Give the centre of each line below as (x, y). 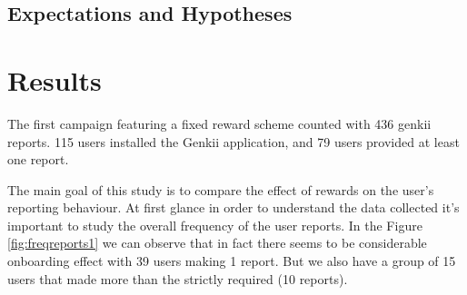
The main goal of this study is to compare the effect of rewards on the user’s (221, 189)
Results (55, 79)
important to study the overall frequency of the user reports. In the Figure (215, 225)
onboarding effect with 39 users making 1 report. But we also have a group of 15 (232, 261)
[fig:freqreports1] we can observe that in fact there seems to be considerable (217, 243)
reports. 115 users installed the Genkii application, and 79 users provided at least (233, 141)
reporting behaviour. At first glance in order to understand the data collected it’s (233, 207)
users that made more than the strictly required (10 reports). (178, 278)
